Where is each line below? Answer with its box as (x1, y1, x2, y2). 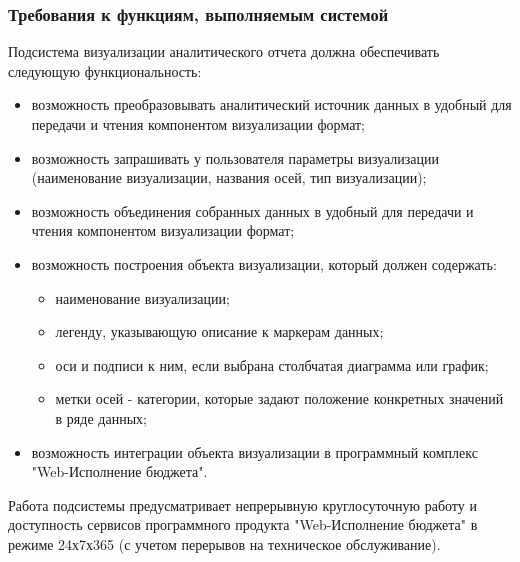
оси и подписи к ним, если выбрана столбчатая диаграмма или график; (55, 354, 489, 375)
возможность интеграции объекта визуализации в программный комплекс (31, 441, 478, 462)
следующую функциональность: (8, 60, 202, 81)
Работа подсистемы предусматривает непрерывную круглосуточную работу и (8, 494, 477, 515)
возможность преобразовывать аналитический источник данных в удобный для (31, 94, 512, 115)
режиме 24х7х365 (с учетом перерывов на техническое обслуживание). (8, 533, 441, 554)
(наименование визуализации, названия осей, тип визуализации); (31, 167, 427, 188)
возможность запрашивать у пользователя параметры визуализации (31, 147, 440, 168)
